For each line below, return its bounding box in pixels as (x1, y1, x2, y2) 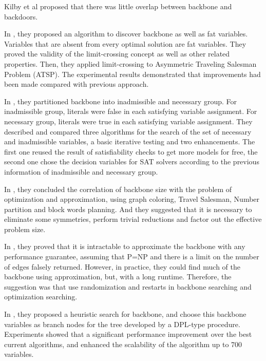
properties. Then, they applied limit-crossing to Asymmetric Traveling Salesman (4, 58, 257, 69)
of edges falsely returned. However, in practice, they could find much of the (4, 261, 240, 272)
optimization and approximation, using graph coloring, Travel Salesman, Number (4, 194, 260, 204)
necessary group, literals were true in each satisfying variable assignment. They (4, 116, 253, 126)
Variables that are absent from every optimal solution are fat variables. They (4, 38, 246, 49)
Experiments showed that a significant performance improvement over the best (4, 329, 252, 339)
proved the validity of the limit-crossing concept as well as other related (4, 48, 230, 59)
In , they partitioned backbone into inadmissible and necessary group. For (4, 96, 237, 106)
